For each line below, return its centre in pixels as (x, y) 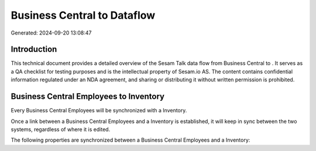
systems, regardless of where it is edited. (61, 129)
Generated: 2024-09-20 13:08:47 (51, 33)
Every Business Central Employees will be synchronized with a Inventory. (99, 111)
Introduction (34, 49)
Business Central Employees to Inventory (88, 97)
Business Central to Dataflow (83, 15)
